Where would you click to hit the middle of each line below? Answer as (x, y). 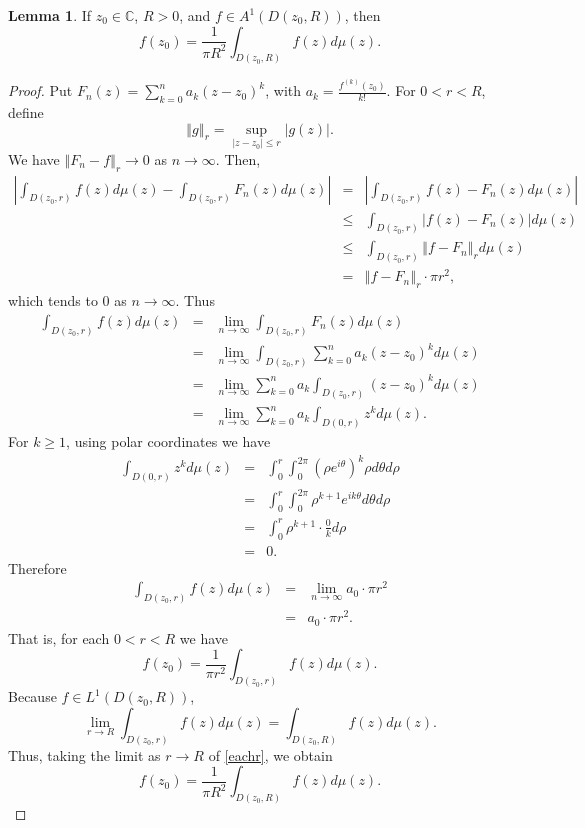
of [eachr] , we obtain (270, 754)
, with (283, 90)
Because (32, 696)
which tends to (53, 300)
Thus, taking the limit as (84, 754)
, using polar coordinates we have (168, 440)
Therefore (37, 567)
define (26, 111)
